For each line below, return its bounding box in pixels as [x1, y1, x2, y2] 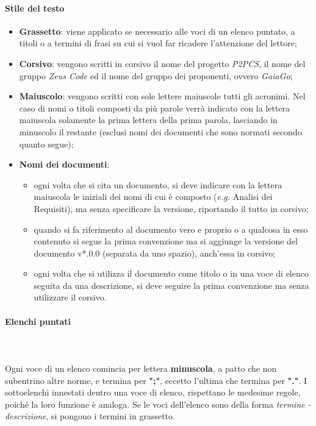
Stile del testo [5, 1, 65, 14]
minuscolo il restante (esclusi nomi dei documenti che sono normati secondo [19, 125, 302, 138]
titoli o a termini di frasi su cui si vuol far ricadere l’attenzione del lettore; [19, 37, 297, 49]
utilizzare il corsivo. [34, 291, 107, 304]
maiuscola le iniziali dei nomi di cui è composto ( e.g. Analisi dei [34, 190, 273, 203]
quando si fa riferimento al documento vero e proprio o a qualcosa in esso [34, 222, 308, 235]
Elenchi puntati [5, 314, 71, 327]
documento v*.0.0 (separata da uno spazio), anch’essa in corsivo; [34, 246, 276, 259]
